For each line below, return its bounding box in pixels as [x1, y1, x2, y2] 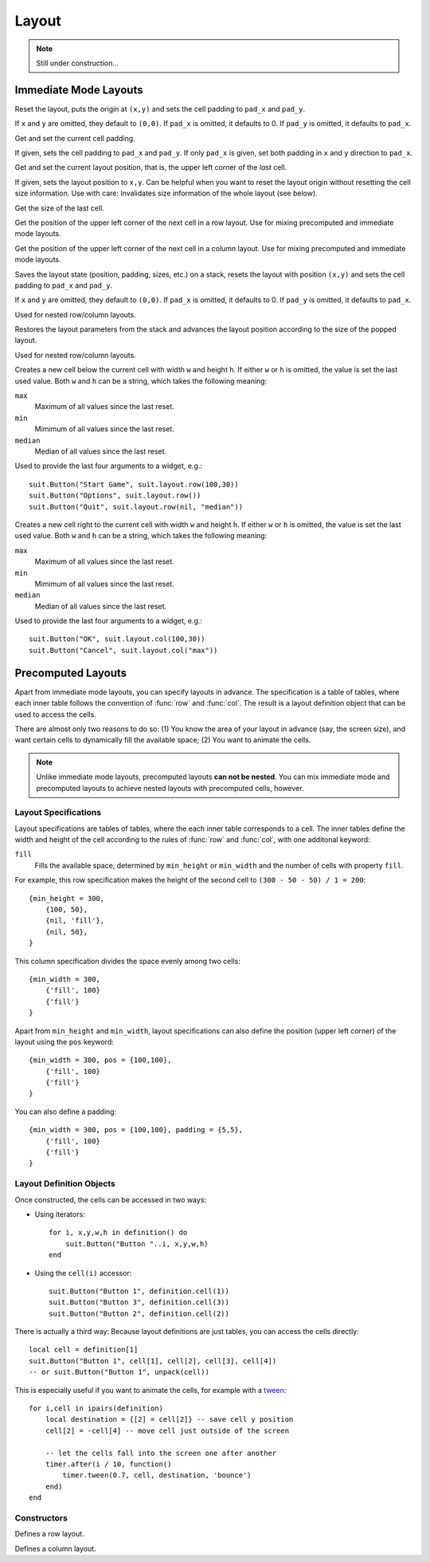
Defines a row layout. [14, 1529, 84, 1539]
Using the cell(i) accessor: [34, 1268, 132, 1277]
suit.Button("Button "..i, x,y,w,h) [64, 1239, 209, 1248]
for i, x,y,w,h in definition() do [49, 1228, 188, 1237]
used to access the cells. [14, 710, 97, 719]
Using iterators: [34, 1209, 85, 1219]
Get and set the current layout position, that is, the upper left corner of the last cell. [14, 163, 287, 172]
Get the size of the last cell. [14, 203, 105, 213]
